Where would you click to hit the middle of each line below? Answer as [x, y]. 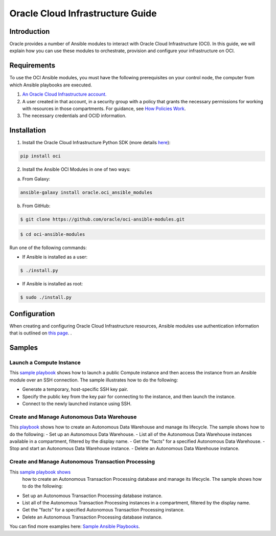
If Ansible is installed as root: [53, 284]
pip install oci [41, 156]
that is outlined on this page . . [41, 333]
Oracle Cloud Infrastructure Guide [83, 13]
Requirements [32, 66]
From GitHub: [36, 206]
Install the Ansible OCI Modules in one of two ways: [76, 169]
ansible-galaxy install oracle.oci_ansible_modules [86, 192]
